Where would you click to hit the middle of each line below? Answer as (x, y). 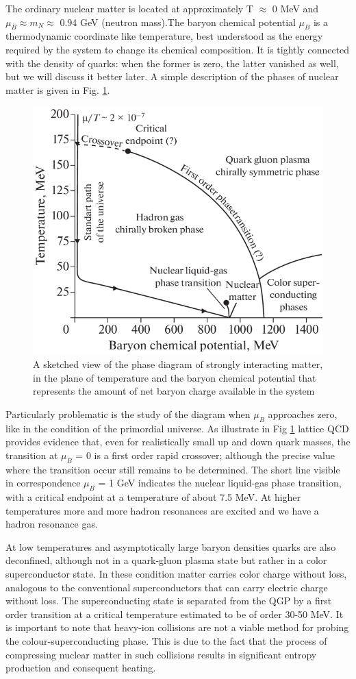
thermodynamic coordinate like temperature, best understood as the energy (164, 36)
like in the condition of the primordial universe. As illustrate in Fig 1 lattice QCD (177, 428)
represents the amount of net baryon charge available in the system (174, 391)
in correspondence (43, 483)
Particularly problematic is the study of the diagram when (128, 413)
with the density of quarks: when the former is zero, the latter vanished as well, (172, 63)
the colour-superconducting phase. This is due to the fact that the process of (166, 640)
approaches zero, (303, 413)
